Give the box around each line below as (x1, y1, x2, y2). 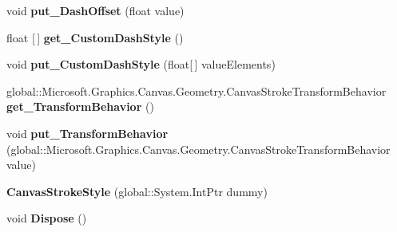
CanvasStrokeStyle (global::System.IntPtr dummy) (6, 183, 268, 199)
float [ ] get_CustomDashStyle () (6, 29, 184, 45)
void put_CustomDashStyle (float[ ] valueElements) (6, 56, 276, 73)
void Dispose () (6, 210, 87, 226)
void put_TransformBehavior (6, 124, 169, 141)
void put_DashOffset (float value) (6, 2, 185, 18)
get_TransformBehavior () (6, 98, 154, 115)
